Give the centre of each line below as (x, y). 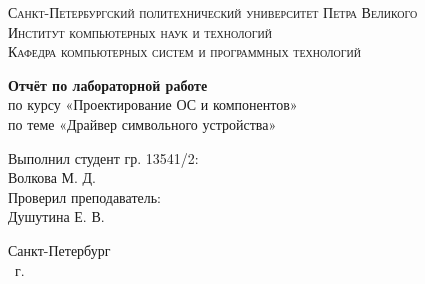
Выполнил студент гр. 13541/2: (103, 157)
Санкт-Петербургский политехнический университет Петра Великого (213, 12)
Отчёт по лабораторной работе (108, 84)
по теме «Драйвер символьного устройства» (142, 123)
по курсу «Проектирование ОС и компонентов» (153, 104)
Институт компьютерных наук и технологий (140, 31)
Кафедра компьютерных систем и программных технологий (184, 51)
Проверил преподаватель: (84, 196)
